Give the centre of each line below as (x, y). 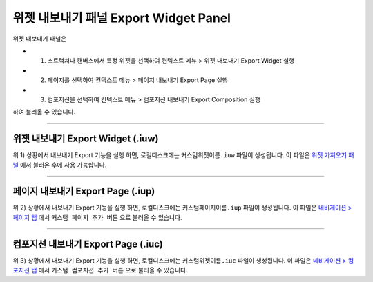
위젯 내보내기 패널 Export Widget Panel (122, 18)
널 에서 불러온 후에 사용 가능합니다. (60, 165)
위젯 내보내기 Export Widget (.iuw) (86, 139)
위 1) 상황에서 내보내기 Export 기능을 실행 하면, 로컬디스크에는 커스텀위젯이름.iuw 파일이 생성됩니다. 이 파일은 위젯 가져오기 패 (183, 155)
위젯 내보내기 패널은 (40, 39)
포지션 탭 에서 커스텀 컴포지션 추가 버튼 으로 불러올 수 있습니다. (100, 270)
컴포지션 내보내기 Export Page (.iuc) (88, 244)
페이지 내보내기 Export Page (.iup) (84, 191)
